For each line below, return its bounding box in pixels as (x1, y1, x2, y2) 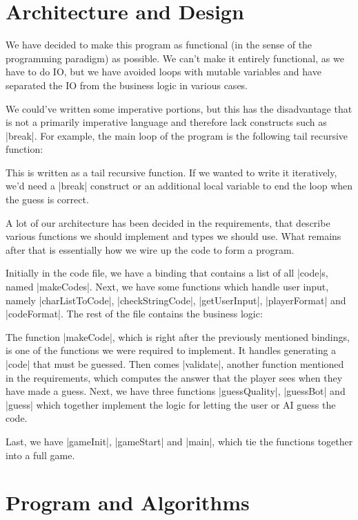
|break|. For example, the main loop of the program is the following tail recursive (6, 128, 348, 142)
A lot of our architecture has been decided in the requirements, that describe (6, 215, 330, 230)
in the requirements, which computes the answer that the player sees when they (6, 370, 343, 384)
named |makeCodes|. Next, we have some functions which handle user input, (6, 279, 329, 294)
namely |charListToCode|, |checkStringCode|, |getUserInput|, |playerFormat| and (6, 292, 346, 307)
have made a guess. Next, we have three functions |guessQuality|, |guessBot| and (6, 384, 346, 398)
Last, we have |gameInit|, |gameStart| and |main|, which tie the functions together (6, 434, 353, 448)
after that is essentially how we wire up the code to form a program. (6, 242, 295, 257)
